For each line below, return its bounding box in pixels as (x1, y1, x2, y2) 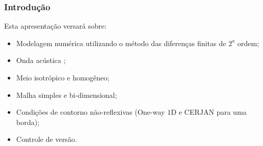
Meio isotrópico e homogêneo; (16, 72, 109, 82)
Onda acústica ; (16, 55, 66, 66)
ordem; (237, 37, 259, 48)
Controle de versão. (16, 134, 77, 144)
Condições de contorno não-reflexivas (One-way (16, 107, 165, 117)
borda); (16, 116, 40, 127)
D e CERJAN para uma (171, 107, 247, 117)
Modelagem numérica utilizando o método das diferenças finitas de (16, 37, 227, 48)
